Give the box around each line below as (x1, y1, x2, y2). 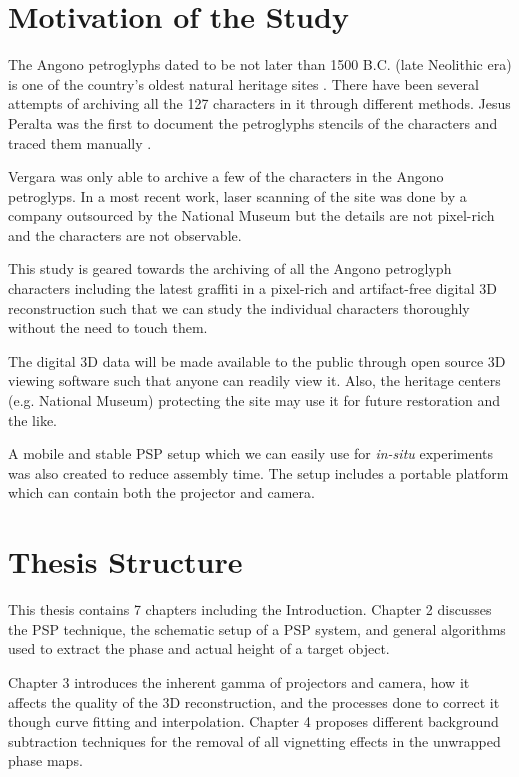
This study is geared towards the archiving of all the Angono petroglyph (8, 258, 452, 279)
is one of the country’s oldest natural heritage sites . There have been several (8, 73, 479, 94)
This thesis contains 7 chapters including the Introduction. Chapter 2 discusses (8, 599, 492, 620)
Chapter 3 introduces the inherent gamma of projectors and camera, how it (8, 671, 470, 692)
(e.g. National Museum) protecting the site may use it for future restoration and (8, 390, 501, 411)
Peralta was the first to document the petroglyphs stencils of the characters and (8, 112, 498, 133)
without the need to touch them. (8, 317, 208, 338)
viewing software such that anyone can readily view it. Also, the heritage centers (8, 370, 501, 391)
